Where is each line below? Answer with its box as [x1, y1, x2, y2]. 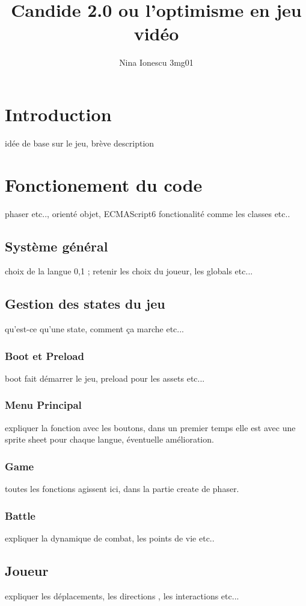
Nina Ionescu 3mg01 [119, 56, 194, 69]
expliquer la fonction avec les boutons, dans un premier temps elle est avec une [5, 421, 296, 434]
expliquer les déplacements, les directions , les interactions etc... [5, 589, 239, 602]
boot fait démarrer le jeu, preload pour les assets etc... [5, 371, 205, 384]
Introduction [5, 101, 112, 126]
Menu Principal [5, 397, 82, 412]
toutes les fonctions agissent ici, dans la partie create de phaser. [5, 482, 239, 495]
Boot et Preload [5, 348, 84, 363]
